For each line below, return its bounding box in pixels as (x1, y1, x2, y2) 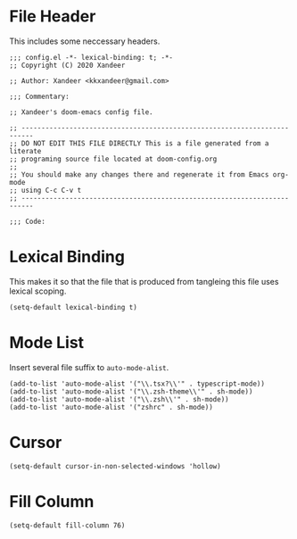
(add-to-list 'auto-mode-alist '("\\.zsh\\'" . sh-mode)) (9, 394, 229, 403)
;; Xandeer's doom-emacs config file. (9, 107, 153, 117)
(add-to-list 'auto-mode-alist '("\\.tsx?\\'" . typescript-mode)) (9, 379, 266, 388)
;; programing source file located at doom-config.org (9, 154, 218, 163)
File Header (9, 6, 96, 27)
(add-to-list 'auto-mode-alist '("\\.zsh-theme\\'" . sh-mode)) (9, 386, 253, 396)
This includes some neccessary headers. (9, 36, 161, 46)
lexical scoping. (9, 286, 67, 296)
